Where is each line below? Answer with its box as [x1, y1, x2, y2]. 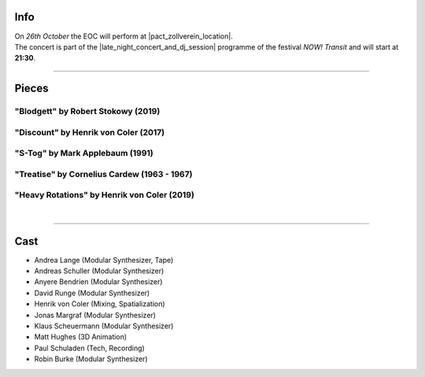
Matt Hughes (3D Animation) [34, 332, 128, 342]
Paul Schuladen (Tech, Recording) [34, 343, 145, 353]
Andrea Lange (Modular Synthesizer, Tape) [34, 255, 174, 264]
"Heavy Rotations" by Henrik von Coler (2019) [14, 190, 194, 201]
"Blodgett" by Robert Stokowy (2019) [14, 106, 161, 117]
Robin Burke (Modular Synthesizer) [34, 354, 149, 364]
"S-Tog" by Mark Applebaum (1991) [14, 148, 153, 159]
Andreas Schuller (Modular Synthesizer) [34, 266, 164, 275]
